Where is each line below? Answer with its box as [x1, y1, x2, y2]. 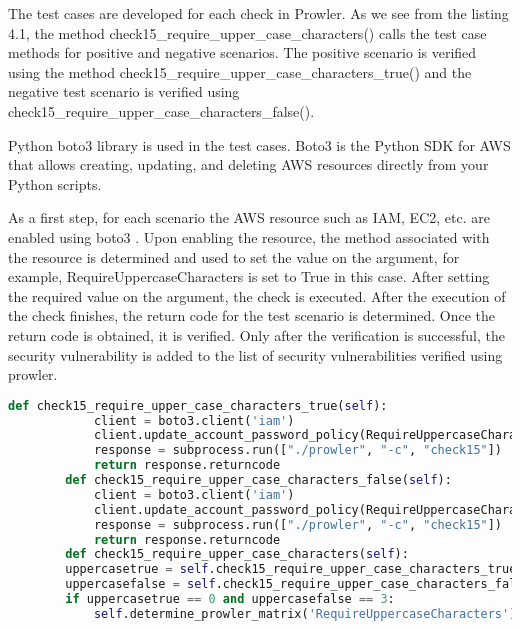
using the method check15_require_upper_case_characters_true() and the [8, 61, 472, 82]
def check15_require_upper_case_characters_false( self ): [65, 473, 452, 488]
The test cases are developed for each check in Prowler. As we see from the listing [8, 3, 509, 23]
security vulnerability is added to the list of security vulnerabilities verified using [8, 344, 503, 365]
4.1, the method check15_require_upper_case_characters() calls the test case [8, 22, 487, 43]
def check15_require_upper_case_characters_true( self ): [8, 398, 388, 413]
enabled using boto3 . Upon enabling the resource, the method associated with [8, 226, 490, 247]
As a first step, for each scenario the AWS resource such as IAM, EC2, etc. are [8, 207, 490, 228]
